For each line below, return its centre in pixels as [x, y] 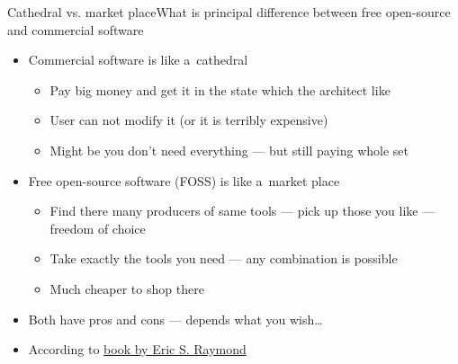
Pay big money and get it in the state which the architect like [220, 89]
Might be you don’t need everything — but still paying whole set [229, 150]
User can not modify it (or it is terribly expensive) [189, 120]
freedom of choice [98, 228]
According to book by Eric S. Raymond [137, 349]
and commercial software [76, 29]
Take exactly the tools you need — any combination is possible [224, 258]
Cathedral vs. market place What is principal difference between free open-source [229, 12]
